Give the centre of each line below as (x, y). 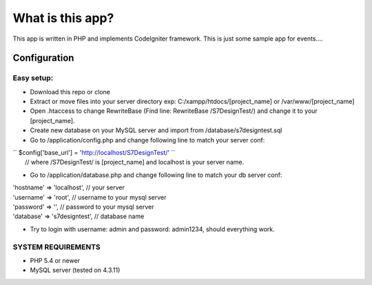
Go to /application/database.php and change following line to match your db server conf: (156, 175)
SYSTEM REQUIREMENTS (57, 246)
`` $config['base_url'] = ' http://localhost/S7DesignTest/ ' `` (94, 153)
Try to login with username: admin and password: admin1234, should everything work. (152, 229)
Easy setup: (33, 78)
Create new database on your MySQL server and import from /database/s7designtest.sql (156, 130)
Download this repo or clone (70, 92)
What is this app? (63, 18)
